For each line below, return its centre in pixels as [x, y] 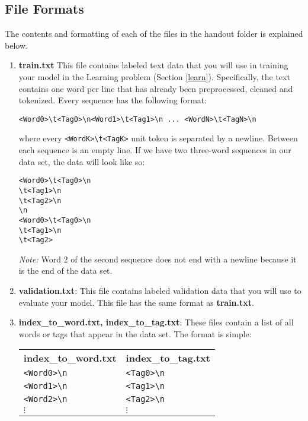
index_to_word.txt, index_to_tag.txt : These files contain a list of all [156, 322]
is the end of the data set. [65, 270]
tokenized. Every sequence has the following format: [113, 100]
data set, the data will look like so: [82, 161]
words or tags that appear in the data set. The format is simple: [135, 333]
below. [16, 45]
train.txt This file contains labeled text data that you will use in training [153, 65]
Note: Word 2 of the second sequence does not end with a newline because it [158, 259]
